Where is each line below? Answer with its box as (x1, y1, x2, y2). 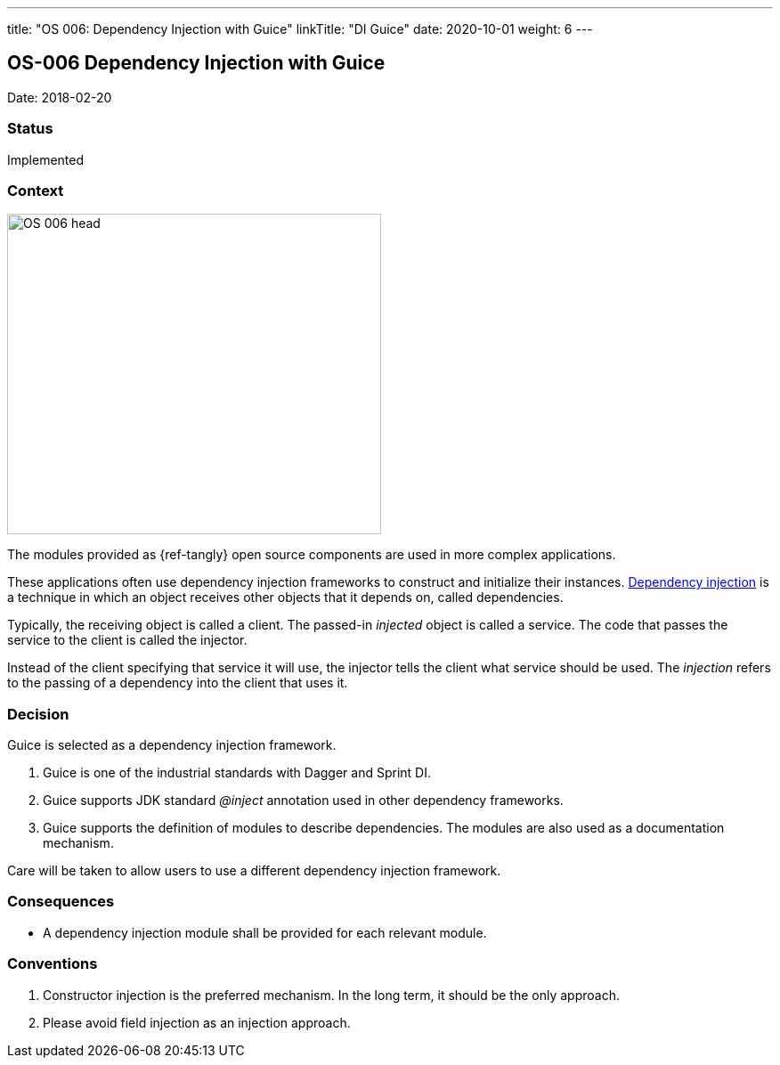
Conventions (7, 955, 98, 973)
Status (7, 119, 53, 138)
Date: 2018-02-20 (7, 89, 112, 105)
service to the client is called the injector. (7, 632, 248, 648)
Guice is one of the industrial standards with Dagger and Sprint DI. (43, 765, 432, 781)
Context (7, 181, 64, 199)
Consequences (7, 892, 115, 911)
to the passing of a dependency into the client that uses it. (7, 675, 348, 691)
